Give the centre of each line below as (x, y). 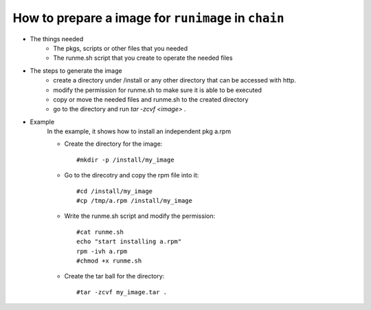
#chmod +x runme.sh (109, 261)
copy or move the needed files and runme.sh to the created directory (151, 99)
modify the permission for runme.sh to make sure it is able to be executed (158, 90)
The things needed (57, 38)
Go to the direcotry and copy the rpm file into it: (132, 175)
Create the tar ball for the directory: (114, 276)
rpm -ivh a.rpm (102, 251)
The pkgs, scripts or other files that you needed (121, 48)
